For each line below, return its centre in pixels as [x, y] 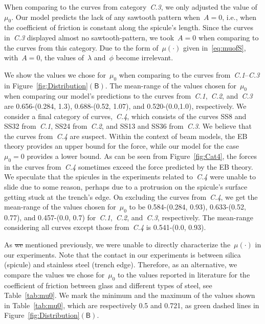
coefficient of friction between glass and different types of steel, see [108, 285]
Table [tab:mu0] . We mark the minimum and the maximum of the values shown [130, 295]
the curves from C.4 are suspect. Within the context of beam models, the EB [126, 136]
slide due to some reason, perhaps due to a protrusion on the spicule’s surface [126, 186]
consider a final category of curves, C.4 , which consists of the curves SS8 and [125, 116]
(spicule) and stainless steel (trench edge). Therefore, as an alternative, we [121, 264]
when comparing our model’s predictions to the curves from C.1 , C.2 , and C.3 [128, 96]
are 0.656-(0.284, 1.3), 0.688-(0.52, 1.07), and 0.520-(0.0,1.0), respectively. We [125, 106]
